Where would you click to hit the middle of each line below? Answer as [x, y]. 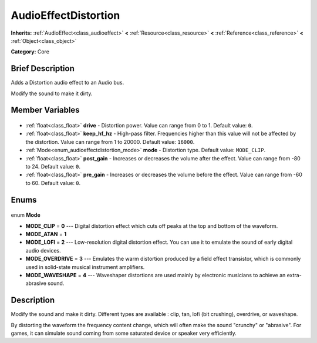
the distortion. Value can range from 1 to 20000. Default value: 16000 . [110, 142]
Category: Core [30, 52]
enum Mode [26, 215]
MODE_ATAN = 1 [46, 234]
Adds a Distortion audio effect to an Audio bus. [68, 83]
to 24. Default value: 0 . [53, 166]
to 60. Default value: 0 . [53, 183]
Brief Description [43, 68]
